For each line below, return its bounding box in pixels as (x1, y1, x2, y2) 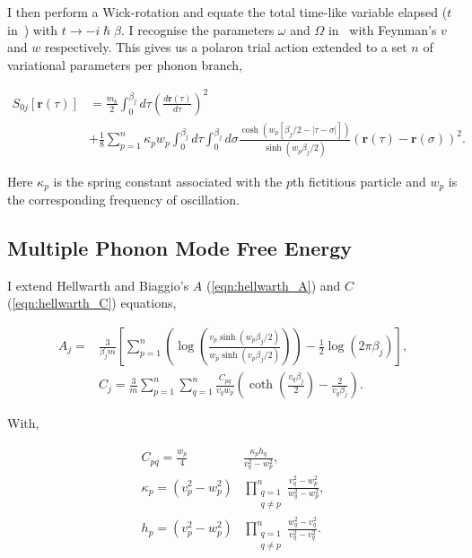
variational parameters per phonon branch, (7, 55, 243, 74)
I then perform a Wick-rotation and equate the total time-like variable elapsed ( (7, 3, 448, 21)
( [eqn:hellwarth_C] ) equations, (7, 293, 177, 312)
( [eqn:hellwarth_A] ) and (205, 275, 341, 294)
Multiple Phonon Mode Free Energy (7, 234, 352, 261)
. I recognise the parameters (121, 20, 275, 39)
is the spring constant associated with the (53, 171, 283, 190)
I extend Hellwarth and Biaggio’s (7, 275, 189, 294)
